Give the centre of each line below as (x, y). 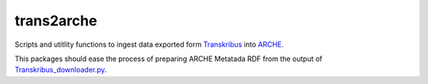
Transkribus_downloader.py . (61, 70)
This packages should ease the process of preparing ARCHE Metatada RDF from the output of (168, 59)
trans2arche (56, 21)
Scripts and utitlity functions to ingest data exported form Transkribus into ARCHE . (149, 44)
